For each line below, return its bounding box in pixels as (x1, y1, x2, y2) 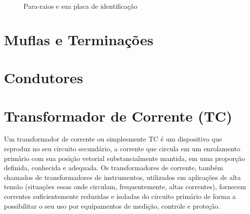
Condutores (4, 68, 83, 88)
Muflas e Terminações (4, 29, 154, 49)
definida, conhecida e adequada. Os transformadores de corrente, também (4, 162, 223, 173)
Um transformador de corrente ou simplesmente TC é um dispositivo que (4, 134, 222, 144)
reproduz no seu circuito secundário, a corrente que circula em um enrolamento (4, 143, 240, 154)
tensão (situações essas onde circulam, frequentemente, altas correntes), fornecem (4, 181, 246, 192)
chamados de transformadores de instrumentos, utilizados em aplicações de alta (4, 172, 241, 182)
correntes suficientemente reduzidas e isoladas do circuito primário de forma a (4, 191, 236, 201)
